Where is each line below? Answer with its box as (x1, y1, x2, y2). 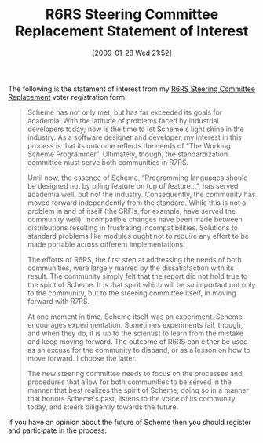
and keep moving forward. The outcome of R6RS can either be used (27, 336, 249, 346)
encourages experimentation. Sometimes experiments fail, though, (27, 320, 243, 329)
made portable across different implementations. (27, 240, 186, 249)
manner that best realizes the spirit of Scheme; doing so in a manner (27, 385, 250, 394)
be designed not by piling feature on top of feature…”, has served (27, 181, 239, 190)
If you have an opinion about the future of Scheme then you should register (8, 417, 251, 427)
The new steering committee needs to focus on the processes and (27, 368, 243, 378)
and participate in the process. (8, 426, 108, 435)
